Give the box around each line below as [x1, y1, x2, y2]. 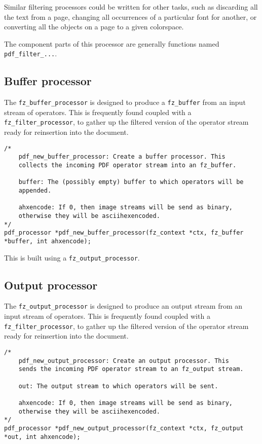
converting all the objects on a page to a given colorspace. [4, 21, 184, 32]
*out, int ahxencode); [4, 433, 81, 440]
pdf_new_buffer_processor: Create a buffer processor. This [18, 153, 226, 161]
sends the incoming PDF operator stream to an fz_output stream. [18, 365, 244, 373]
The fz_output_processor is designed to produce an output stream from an [4, 301, 243, 311]
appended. [18, 187, 52, 195]
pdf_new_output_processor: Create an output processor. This [18, 357, 229, 364]
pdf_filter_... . [4, 48, 57, 59]
